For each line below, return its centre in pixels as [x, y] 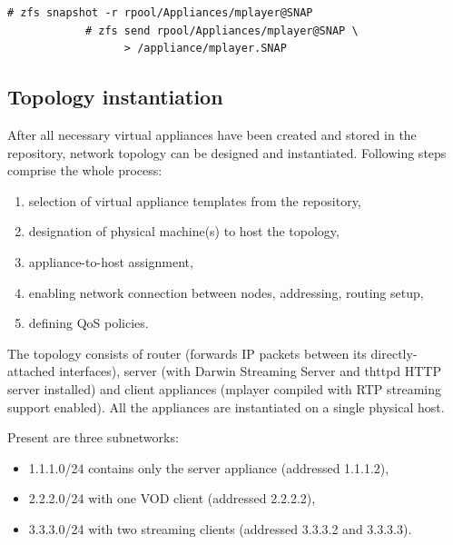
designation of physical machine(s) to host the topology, [184, 231]
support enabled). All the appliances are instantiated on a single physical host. [226, 406]
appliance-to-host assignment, [111, 261]
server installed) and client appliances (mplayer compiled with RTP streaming [225, 388]
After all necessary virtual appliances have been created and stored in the [212, 134]
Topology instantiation [115, 97]
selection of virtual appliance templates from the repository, [195, 200]
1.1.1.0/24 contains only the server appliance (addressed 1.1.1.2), [209, 467]
